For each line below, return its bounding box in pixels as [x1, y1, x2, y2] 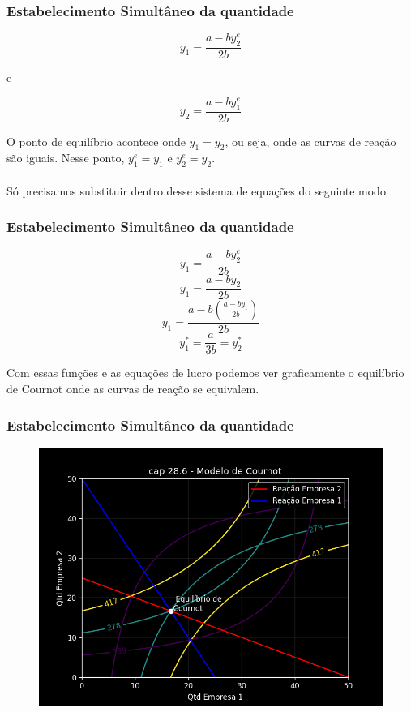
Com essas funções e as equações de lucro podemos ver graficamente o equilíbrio [6, 364, 405, 381]
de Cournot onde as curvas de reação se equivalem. [6, 380, 259, 397]
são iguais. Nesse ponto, [6, 149, 125, 166]
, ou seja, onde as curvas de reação [225, 132, 396, 149]
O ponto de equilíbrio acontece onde [6, 132, 186, 149]
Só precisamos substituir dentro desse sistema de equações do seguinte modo [6, 182, 386, 199]
